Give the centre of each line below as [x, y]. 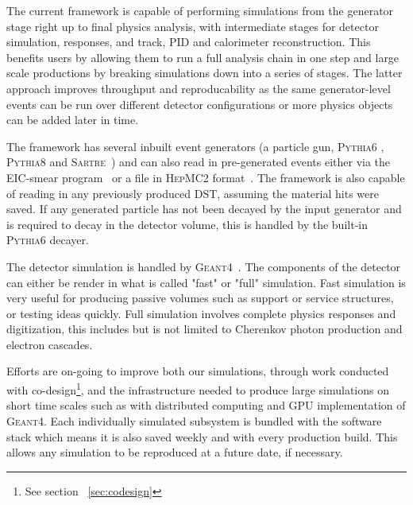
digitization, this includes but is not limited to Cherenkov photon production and [205, 329]
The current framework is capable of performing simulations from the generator [200, 10]
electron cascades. [50, 344]
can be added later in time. [73, 120]
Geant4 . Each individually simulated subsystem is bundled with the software [194, 420]
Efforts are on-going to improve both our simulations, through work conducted [198, 371]
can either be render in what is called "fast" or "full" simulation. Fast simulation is [206, 282]
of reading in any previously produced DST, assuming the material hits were [193, 193]
